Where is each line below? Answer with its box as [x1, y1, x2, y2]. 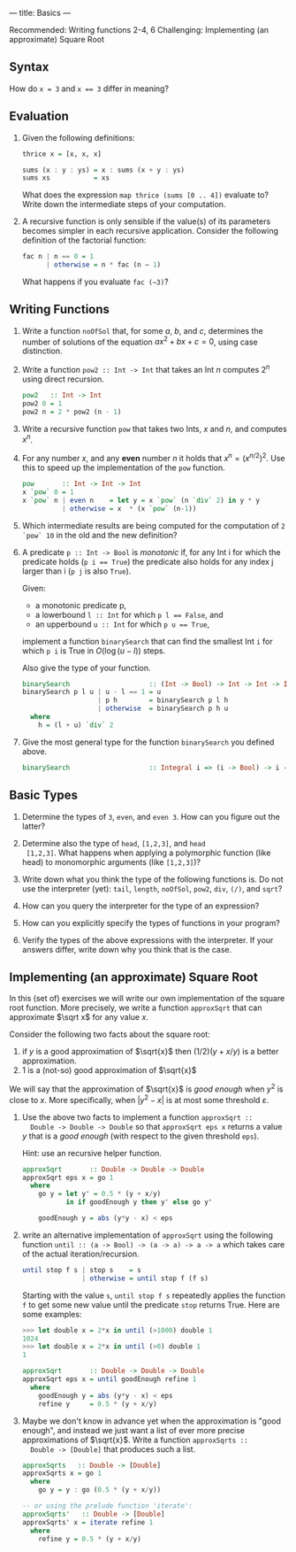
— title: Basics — [9, 8, 72, 18]
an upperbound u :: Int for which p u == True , [34, 619, 210, 629]
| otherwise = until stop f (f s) [81, 1274, 209, 1283]
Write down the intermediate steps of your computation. [21, 199, 226, 210]
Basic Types [9, 788, 78, 803]
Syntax [9, 59, 49, 74]
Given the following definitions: [21, 132, 135, 143]
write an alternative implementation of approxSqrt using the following [21, 1230, 274, 1240]
